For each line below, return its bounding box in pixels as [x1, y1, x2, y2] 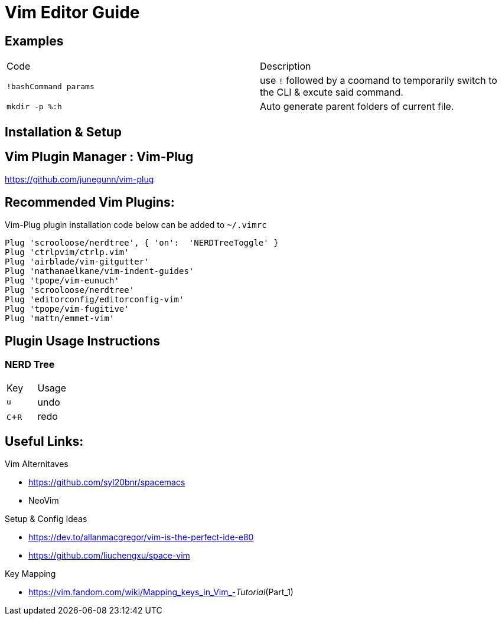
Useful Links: [5, 433, 84, 449]
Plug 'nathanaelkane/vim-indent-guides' [5, 266, 194, 276]
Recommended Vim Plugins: [5, 194, 175, 210]
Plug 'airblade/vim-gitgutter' [5, 257, 149, 267]
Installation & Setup [5, 124, 122, 139]
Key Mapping [5, 569, 56, 579]
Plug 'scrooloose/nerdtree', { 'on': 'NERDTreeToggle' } [5, 238, 279, 248]
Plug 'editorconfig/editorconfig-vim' [5, 295, 184, 305]
